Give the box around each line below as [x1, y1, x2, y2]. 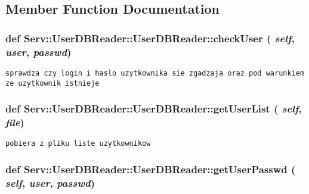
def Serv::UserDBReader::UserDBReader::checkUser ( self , [5, 30, 295, 45]
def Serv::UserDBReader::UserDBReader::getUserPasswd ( [5, 161, 296, 176]
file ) [5, 115, 24, 130]
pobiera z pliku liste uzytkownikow [5, 139, 151, 148]
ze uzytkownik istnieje [5, 79, 100, 87]
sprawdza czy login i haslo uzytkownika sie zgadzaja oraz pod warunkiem [5, 68, 305, 77]
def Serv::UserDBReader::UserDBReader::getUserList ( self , [5, 101, 302, 116]
